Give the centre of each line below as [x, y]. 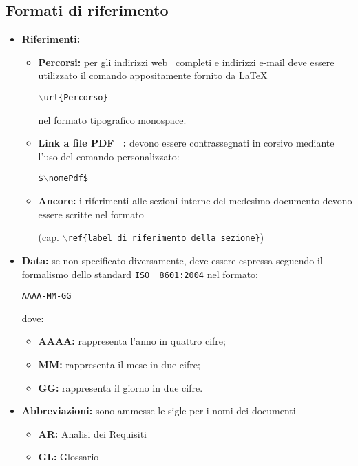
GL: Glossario [69, 457]
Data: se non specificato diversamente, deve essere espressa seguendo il [172, 260]
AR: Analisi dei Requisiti [92, 433]
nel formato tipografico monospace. [112, 119]
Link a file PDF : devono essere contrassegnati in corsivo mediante [186, 143]
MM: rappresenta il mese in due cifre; [119, 364]
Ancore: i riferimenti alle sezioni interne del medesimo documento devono [195, 201]
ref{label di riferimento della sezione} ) [166, 237]
